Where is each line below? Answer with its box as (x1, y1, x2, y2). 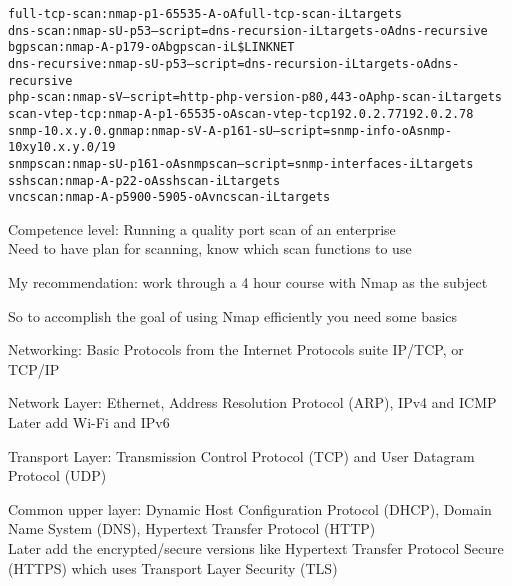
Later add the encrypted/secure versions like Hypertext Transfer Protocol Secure (8, 538, 504, 558)
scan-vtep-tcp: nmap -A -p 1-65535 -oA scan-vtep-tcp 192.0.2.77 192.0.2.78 (8, 106, 474, 121)
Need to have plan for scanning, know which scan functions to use (8, 238, 412, 259)
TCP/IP (8, 358, 60, 379)
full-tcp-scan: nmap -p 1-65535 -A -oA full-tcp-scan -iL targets (8, 7, 402, 21)
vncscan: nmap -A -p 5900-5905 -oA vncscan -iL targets (8, 190, 331, 205)
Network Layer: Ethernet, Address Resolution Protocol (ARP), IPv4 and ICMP (8, 392, 497, 413)
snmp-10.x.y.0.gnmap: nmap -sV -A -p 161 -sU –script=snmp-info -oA (8, 123, 417, 138)
